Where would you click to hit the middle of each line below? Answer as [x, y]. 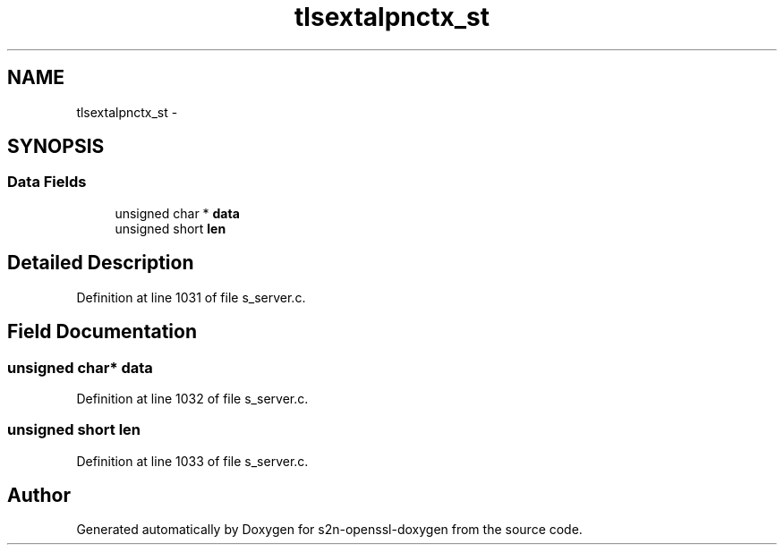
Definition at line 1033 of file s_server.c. [192, 461]
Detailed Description [101, 263]
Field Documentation [102, 332]
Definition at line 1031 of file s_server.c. [191, 297]
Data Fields [47, 182]
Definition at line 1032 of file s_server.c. [192, 398]
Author [39, 496]
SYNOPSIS [56, 147]
